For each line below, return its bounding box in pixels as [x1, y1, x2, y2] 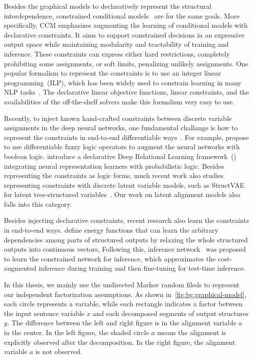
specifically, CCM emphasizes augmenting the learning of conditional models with [4, 20, 248, 30]
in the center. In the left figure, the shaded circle [4, 327, 149, 337]
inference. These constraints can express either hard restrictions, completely [4, 48, 230, 59]
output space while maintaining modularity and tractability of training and [4, 39, 229, 49]
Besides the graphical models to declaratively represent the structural [4, 1, 212, 11]
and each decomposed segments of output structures [93, 308, 249, 318]
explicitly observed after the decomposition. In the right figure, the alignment [4, 337, 235, 347]
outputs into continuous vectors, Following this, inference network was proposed [4, 244, 246, 254]
